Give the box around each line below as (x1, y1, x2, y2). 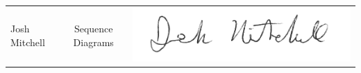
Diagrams (73, 35, 114, 50)
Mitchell (10, 35, 45, 50)
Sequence (74, 21, 113, 36)
